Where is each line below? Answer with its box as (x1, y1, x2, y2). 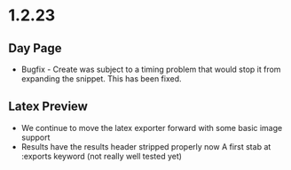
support (20, 132, 51, 143)
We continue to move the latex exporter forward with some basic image (20, 122, 283, 133)
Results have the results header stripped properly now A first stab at (20, 141, 271, 151)
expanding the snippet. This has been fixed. (20, 73, 183, 84)
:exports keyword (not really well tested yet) (20, 151, 183, 161)
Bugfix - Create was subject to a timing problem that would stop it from (20, 64, 281, 74)
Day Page (8, 41, 62, 56)
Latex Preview (8, 99, 88, 114)
